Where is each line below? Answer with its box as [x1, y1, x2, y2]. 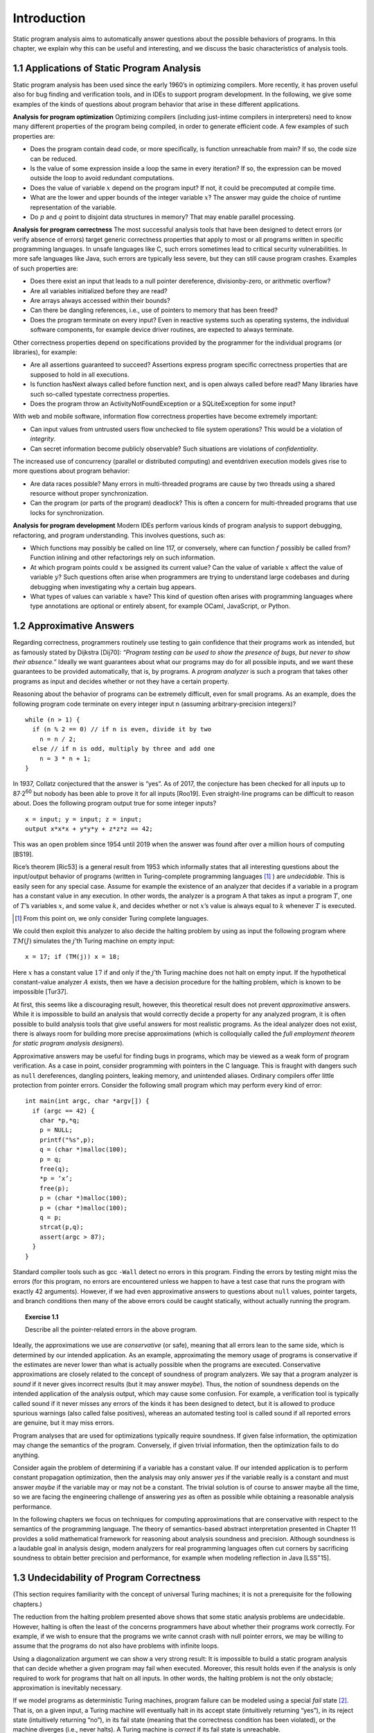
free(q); [39, 1165, 69, 1173]
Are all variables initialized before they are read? [30, 286, 168, 295]
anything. [12, 1451, 40, 1459]
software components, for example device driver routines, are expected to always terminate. [30, 326, 294, 334]
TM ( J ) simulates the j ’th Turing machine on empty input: [12, 937, 175, 945]
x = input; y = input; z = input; [25, 815, 142, 823]
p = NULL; [39, 1126, 73, 1134]
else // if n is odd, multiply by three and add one [32, 745, 215, 753]
